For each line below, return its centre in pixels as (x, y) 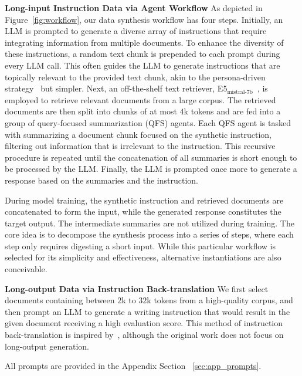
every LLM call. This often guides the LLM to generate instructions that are (142, 65)
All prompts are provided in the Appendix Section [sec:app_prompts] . (133, 366)
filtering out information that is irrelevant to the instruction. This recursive (140, 146)
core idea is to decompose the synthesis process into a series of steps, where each (149, 234)
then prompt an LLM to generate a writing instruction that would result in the (147, 311)
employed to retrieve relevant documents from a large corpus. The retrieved (140, 99)
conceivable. (26, 269)
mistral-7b (240, 92)
